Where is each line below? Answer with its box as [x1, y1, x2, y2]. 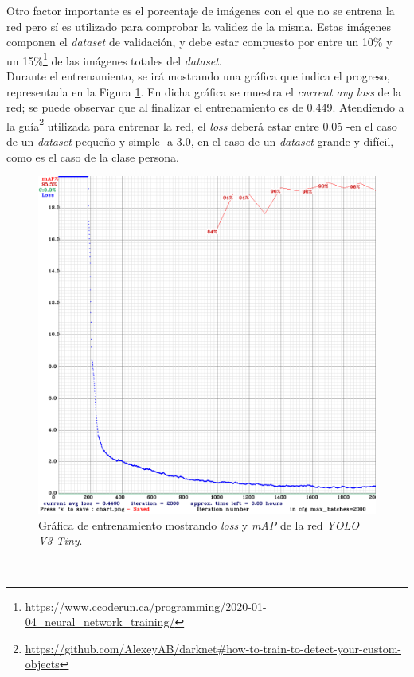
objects [25, 655, 60, 672]
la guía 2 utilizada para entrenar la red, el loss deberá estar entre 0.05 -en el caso [6, 115, 397, 134]
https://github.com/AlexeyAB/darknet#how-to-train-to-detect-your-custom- [25, 640, 401, 656]
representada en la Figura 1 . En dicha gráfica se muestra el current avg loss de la [6, 83, 402, 100]
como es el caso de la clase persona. [6, 148, 179, 165]
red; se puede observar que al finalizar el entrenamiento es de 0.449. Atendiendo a [6, 99, 404, 115]
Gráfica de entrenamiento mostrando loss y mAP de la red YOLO [38, 516, 359, 533]
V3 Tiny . [38, 532, 83, 549]
